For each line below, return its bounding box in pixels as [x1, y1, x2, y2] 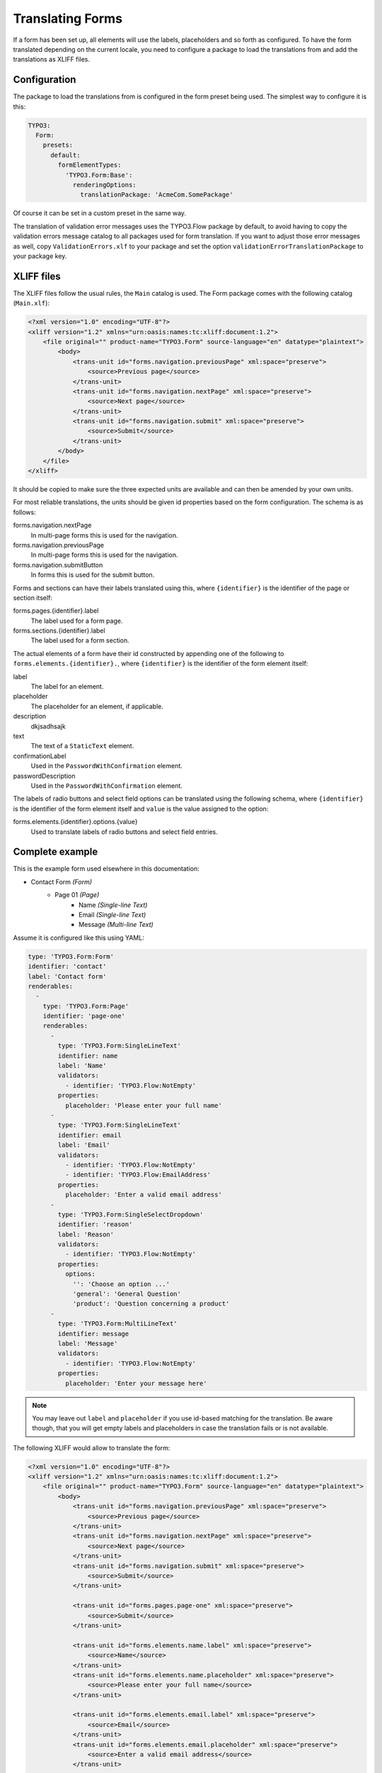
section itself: [13, 593, 53, 602]
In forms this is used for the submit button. [30, 571, 155, 579]
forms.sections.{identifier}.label [13, 626, 105, 635]
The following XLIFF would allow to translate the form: [13, 1443, 170, 1452]
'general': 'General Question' [72, 1290, 182, 1298]
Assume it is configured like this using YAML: [13, 933, 144, 942]
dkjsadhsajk [30, 722, 66, 730]
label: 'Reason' [57, 1230, 115, 1238]
